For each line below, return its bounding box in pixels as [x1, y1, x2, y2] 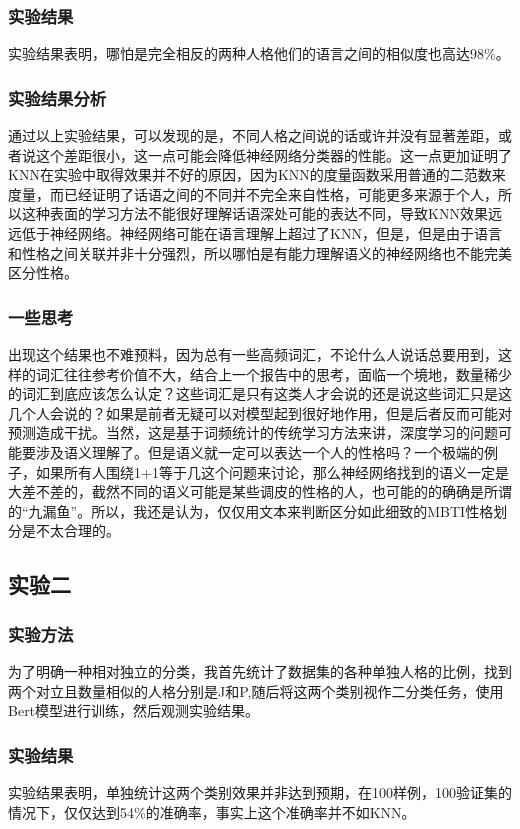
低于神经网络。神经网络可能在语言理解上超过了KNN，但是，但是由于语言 [21, 223, 502, 243]
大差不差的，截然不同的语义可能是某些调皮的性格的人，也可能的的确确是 [8, 481, 484, 502]
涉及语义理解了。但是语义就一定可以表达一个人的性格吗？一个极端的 [35, 441, 484, 462]
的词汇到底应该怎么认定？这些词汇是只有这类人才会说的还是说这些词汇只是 [8, 383, 498, 404]
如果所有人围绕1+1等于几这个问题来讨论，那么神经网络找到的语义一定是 [35, 461, 509, 482]
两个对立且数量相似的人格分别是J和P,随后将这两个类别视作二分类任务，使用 [8, 680, 504, 701]
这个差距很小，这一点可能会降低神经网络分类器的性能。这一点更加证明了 [35, 144, 512, 165]
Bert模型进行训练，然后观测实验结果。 [8, 700, 260, 721]
